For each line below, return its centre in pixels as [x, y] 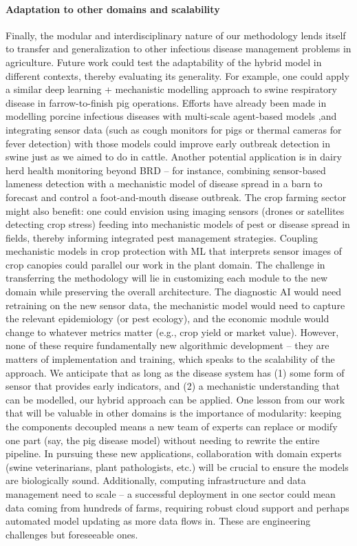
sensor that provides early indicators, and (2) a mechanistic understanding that [173, 386]
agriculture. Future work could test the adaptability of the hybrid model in [164, 62]
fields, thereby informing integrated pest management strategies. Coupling [162, 237]
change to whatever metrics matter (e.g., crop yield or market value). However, [172, 332]
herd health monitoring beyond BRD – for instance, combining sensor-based [166, 170]
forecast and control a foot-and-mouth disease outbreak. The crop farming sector [176, 197]
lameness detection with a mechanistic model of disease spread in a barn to [164, 183]
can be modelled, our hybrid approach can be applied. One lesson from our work [175, 399]
